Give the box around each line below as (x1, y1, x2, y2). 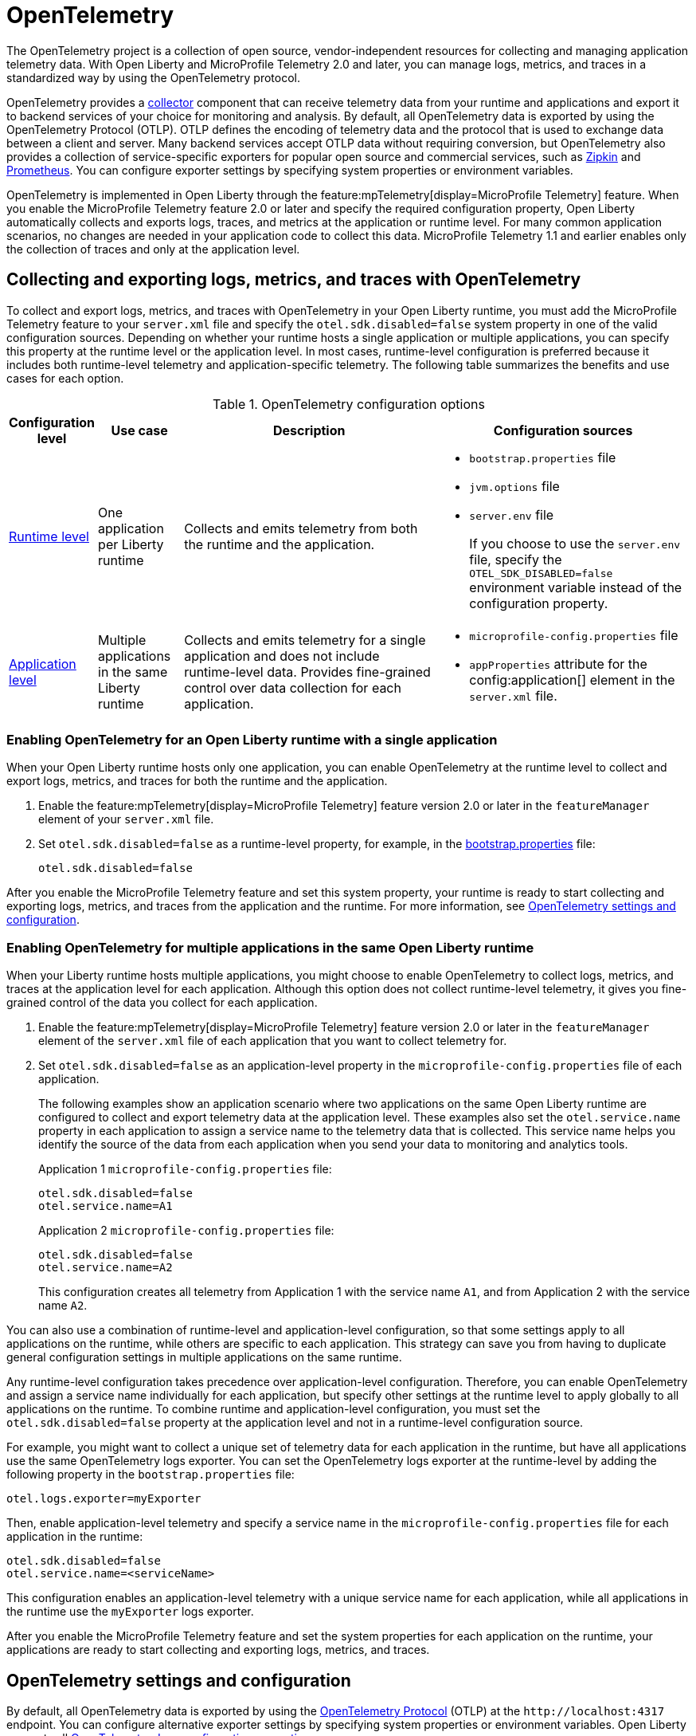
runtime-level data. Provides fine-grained (184, 663, 431, 680)
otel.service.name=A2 (38, 1261, 173, 1275)
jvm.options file (469, 477, 560, 494)
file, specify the (469, 551, 562, 568)
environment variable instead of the (469, 579, 682, 595)
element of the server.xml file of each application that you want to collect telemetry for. (38, 1034, 507, 1048)
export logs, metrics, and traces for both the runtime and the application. (6, 774, 388, 788)
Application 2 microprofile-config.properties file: (38, 1223, 334, 1238)
